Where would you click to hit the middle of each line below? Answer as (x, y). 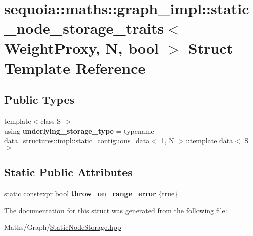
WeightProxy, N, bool (82, 48)
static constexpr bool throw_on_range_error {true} (91, 193)
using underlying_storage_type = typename (79, 130)
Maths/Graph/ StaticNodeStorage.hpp (63, 227)
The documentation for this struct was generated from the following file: (116, 210)
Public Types (39, 100)
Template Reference (75, 67)
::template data (209, 140)
